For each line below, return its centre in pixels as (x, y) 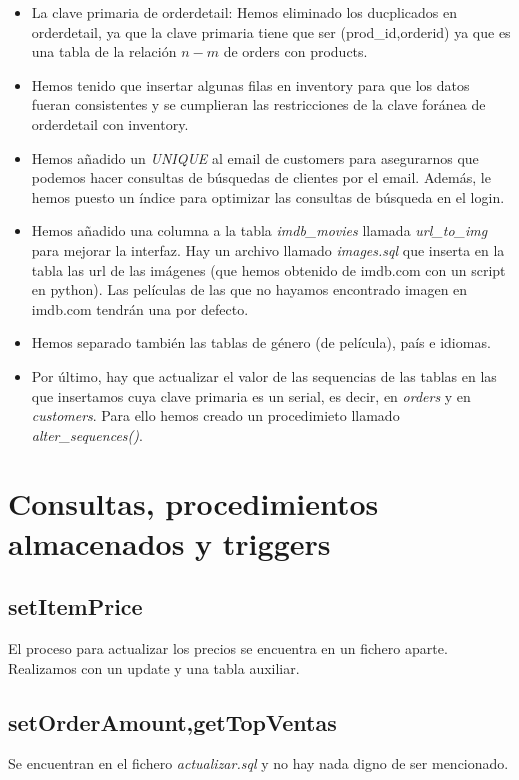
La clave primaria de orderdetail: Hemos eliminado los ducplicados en (244, 12)
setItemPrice (75, 606)
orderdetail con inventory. (110, 123)
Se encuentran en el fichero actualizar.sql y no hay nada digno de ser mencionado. (258, 763)
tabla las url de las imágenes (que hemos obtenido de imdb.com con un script (268, 269)
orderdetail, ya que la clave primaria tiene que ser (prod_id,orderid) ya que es (271, 31)
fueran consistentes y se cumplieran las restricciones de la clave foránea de (258, 104)
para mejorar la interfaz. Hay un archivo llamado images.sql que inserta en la (268, 249)
